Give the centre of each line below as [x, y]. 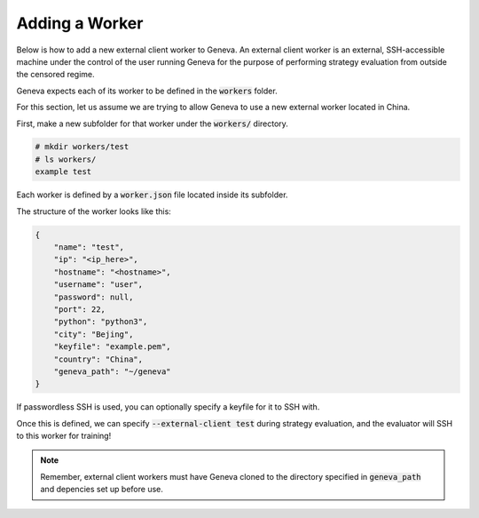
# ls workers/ [66, 159]
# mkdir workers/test [82, 147]
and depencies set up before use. [102, 490]
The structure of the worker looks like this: [94, 211]
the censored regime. [55, 75]
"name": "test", [89, 247]
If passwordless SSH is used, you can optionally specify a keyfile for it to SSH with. [168, 407]
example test [63, 172]
